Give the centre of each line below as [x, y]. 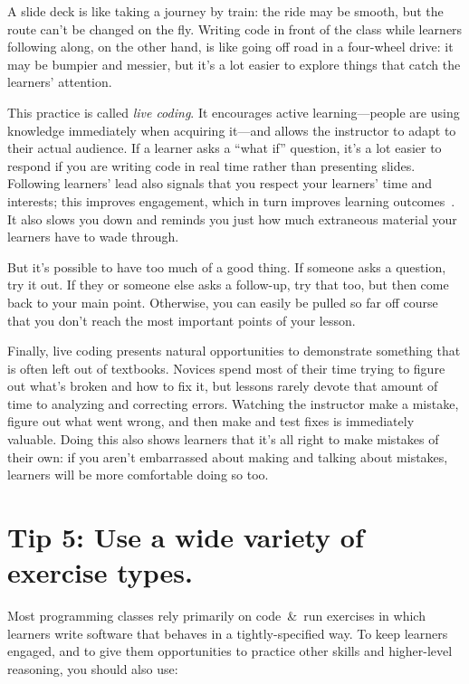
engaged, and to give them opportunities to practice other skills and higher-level [230, 651]
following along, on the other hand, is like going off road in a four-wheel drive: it [230, 47]
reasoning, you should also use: [93, 668]
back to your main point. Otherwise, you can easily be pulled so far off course [223, 302]
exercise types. [100, 572]
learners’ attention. [60, 82]
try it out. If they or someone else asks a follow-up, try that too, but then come [228, 285]
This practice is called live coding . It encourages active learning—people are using [234, 112]
